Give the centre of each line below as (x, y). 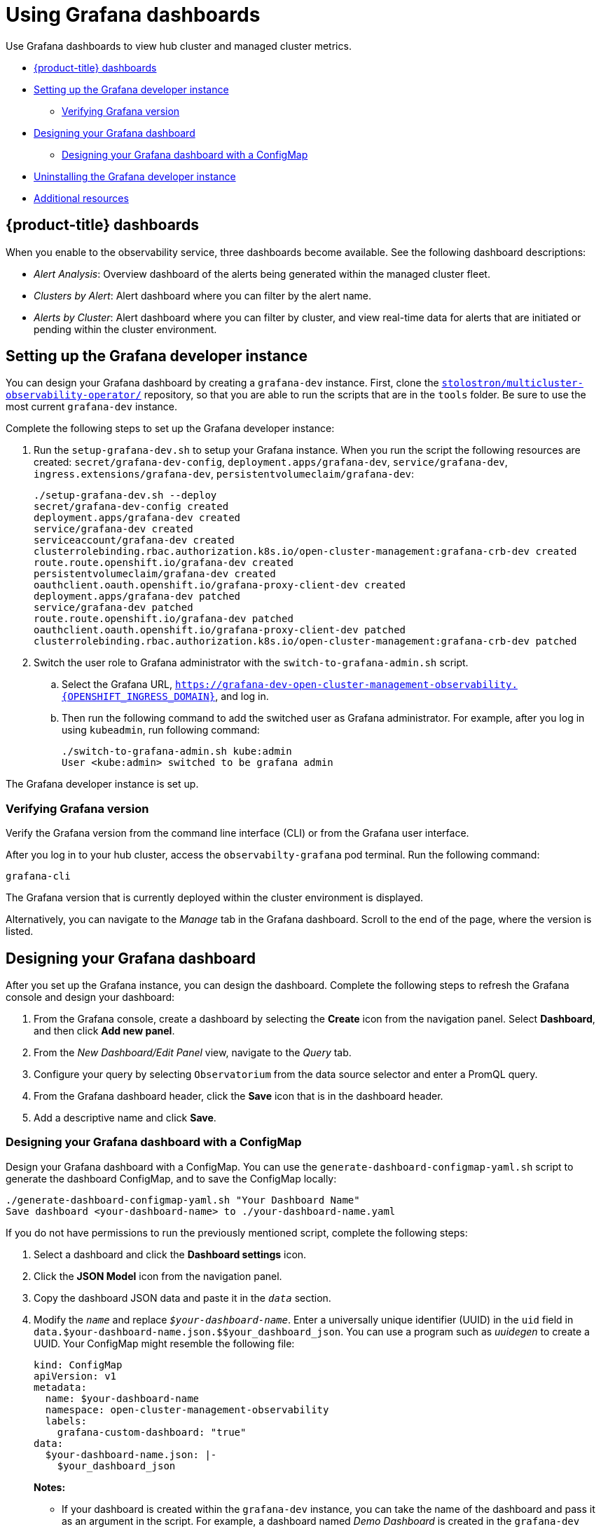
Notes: (50, 1487)
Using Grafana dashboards (133, 15)
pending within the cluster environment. (125, 329)
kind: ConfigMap (78, 1365)
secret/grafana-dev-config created (131, 507)
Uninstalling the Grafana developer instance (135, 176)
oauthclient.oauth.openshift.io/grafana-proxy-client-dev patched (220, 630)
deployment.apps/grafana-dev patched (137, 597)
